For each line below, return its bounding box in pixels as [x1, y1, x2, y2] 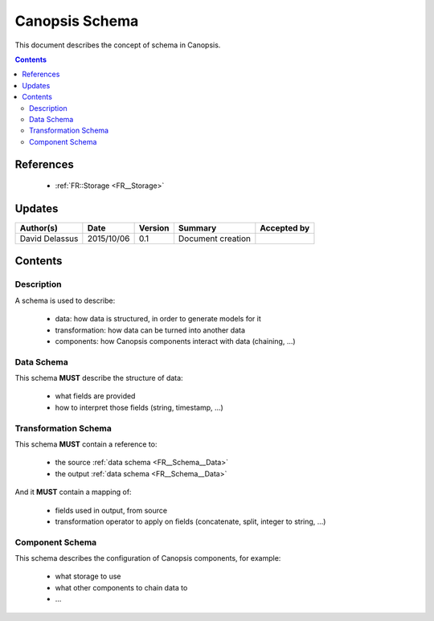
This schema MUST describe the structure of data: [14, 374, 184, 383]
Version [138, 222, 170, 233]
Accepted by [260, 222, 310, 233]
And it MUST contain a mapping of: [14, 487, 132, 497]
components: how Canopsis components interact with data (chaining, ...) [55, 336, 297, 345]
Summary [178, 222, 217, 233]
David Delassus [19, 233, 79, 244]
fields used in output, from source [55, 505, 168, 515]
